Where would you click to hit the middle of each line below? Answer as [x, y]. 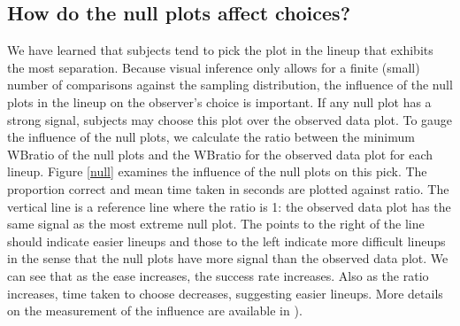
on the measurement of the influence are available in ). [155, 310]
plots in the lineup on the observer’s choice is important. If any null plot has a [219, 101]
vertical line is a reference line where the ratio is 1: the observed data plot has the [229, 206]
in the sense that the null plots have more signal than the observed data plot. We [228, 258]
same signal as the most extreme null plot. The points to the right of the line [216, 224]
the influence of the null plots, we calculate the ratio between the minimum [211, 137]
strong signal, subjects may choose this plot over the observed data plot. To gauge [230, 119]
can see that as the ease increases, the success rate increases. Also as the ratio [218, 275]
